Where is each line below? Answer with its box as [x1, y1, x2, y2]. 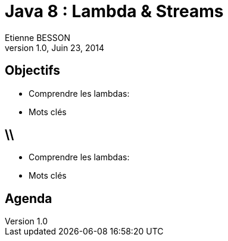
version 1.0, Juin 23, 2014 [5, 42, 105, 53]
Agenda [5, 191, 52, 206]
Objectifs [5, 63, 61, 78]
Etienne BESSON [5, 32, 70, 43]
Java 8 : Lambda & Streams [5, 1, 224, 21]
